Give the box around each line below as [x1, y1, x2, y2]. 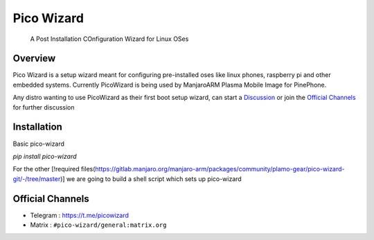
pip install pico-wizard [12, 152, 77, 160]
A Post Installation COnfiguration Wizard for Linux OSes [30, 35, 189, 43]
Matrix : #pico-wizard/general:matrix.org [30, 221, 167, 229]
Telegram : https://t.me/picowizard [30, 211, 130, 219]
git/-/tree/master [12, 174, 61, 183]
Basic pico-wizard [12, 139, 65, 148]
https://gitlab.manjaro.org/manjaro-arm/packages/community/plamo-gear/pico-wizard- [94, 165, 346, 173]
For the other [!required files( [12, 165, 96, 173]
